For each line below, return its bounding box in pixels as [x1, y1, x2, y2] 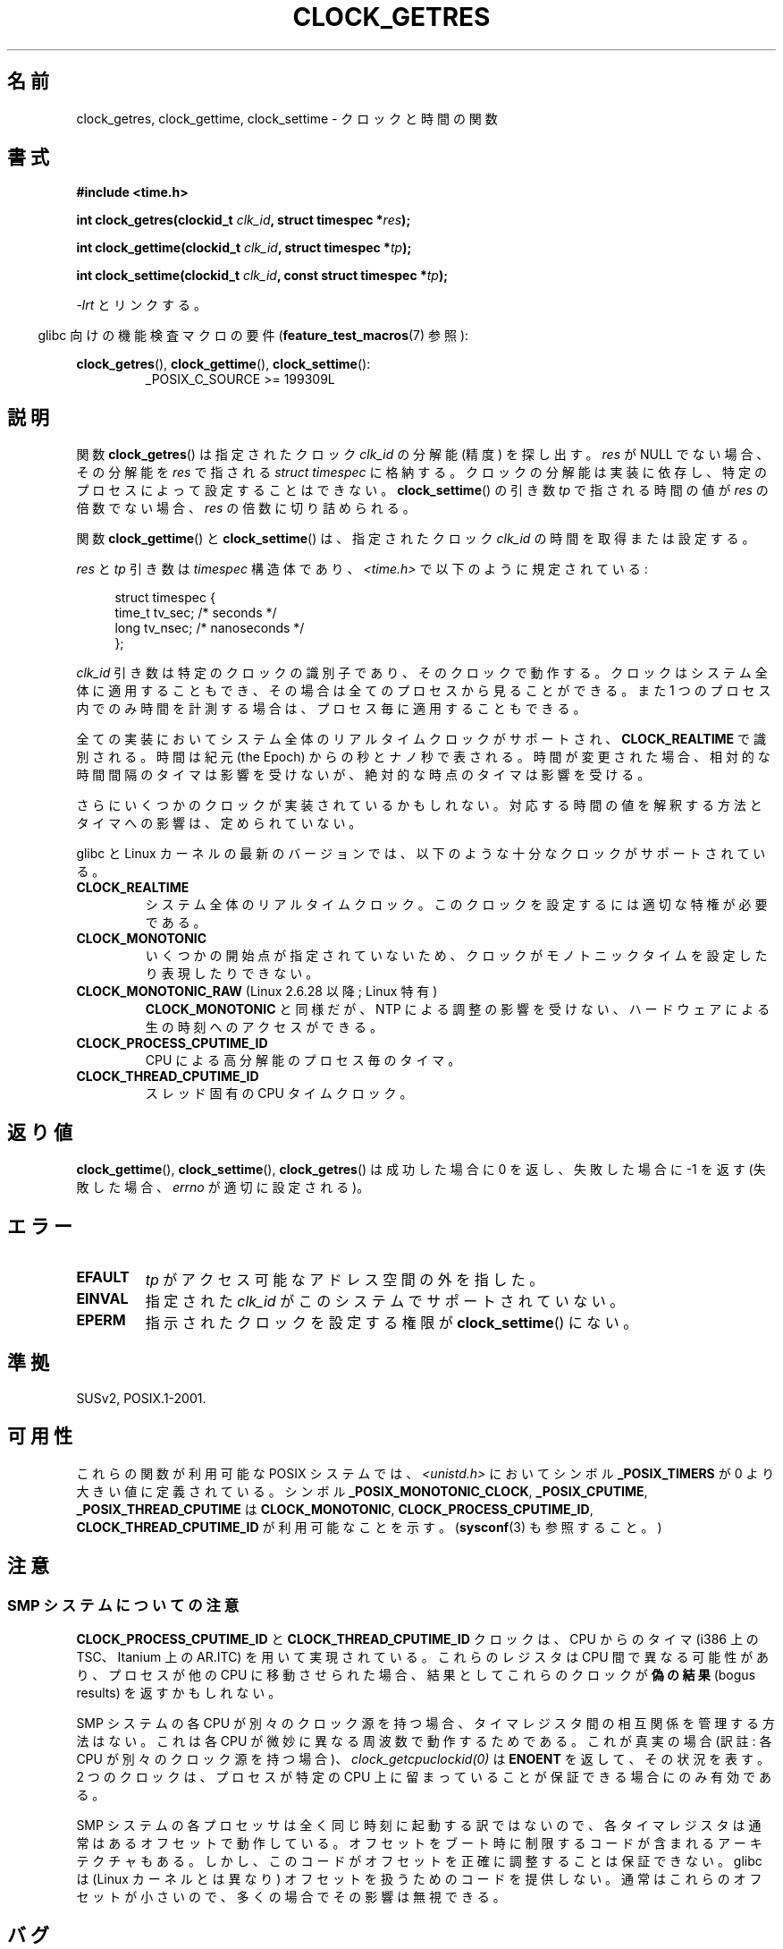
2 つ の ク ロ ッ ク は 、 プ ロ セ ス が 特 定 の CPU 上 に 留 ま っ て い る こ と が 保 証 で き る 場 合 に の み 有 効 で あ [76, 1768, 771, 1784]
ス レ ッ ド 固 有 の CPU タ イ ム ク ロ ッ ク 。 [145, 1085, 413, 1102]
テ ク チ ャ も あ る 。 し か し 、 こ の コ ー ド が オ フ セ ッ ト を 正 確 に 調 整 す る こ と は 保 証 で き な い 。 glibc [76, 1852, 762, 1868]
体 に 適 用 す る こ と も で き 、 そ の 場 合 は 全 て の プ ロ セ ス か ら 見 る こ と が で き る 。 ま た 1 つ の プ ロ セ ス [76, 683, 771, 699]
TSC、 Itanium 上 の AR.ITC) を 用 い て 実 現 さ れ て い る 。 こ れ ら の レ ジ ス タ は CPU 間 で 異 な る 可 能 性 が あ [76, 1648, 770, 1664]
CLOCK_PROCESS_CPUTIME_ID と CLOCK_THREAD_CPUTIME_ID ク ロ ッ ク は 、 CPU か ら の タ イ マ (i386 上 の [76, 1630, 759, 1647]
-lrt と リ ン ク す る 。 [76, 297, 206, 313]
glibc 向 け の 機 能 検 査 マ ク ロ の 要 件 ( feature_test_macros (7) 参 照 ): [38, 328, 469, 344]
